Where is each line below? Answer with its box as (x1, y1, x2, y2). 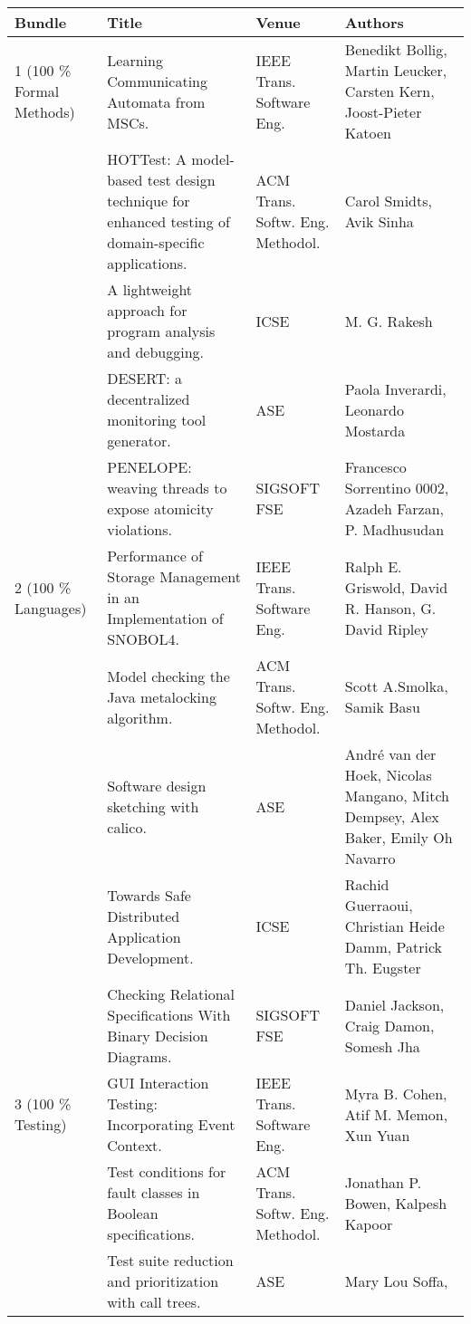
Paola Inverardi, (344, 378, 447, 399)
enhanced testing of (107, 211, 230, 232)
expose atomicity (107, 498, 214, 519)
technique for (107, 190, 190, 211)
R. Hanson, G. (344, 597, 437, 619)
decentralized (107, 389, 190, 409)
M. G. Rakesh (344, 310, 433, 331)
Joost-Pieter (344, 101, 422, 122)
